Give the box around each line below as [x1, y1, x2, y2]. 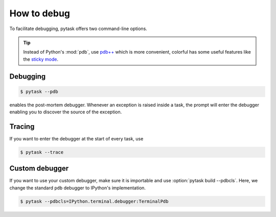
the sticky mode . [23, 56, 59, 62]
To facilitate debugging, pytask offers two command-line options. [9, 26, 148, 32]
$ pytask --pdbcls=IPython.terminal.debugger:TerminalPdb [20, 198, 169, 204]
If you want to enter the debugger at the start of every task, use [9, 136, 144, 141]
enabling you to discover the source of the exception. [9, 109, 122, 115]
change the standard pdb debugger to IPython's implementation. [9, 184, 146, 191]
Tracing [9, 122, 35, 131]
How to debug [9, 8, 71, 19]
